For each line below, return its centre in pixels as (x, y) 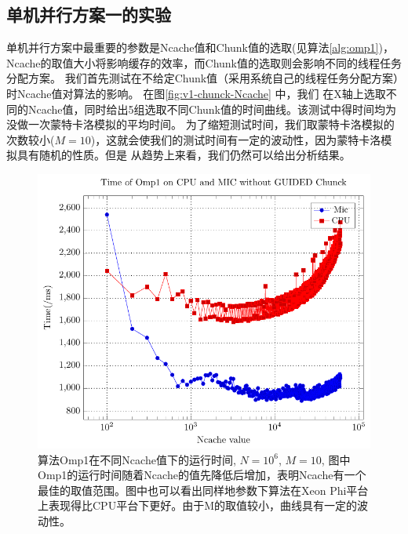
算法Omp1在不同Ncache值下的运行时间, (137, 459)
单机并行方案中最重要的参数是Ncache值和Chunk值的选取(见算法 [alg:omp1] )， (200, 47)
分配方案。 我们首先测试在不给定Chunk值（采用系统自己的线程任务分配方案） (203, 78)
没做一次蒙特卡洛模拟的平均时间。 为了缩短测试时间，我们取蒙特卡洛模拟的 (200, 124)
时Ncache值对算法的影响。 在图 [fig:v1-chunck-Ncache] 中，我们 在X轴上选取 (196, 93)
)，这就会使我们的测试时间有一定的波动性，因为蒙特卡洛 (236, 139)
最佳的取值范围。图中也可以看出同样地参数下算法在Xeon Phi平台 (203, 490)
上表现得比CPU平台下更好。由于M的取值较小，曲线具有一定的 (197, 505)
